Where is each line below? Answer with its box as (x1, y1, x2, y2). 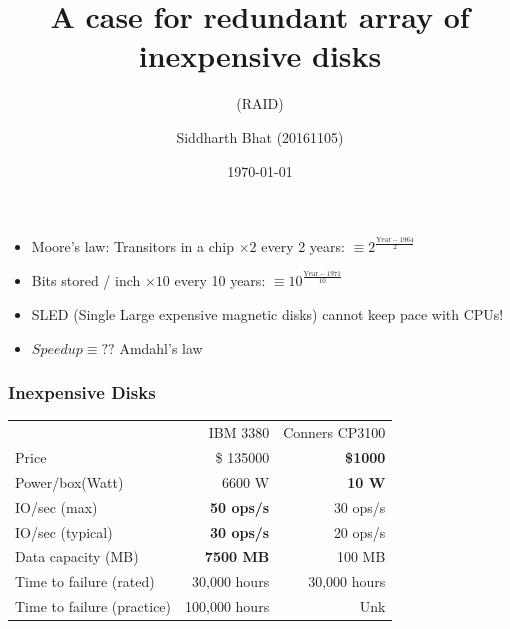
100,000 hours (185, 596, 270, 617)
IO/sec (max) (15, 496, 98, 517)
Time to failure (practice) (15, 596, 172, 617)
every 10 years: (174, 270, 266, 291)
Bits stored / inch (31, 270, 141, 291)
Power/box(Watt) (15, 471, 124, 492)
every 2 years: (261, 236, 345, 257)
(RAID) (236, 93, 284, 114)
